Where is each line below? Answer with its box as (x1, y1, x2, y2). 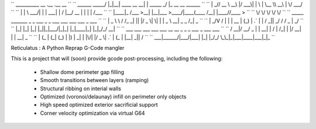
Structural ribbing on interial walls (40, 85, 121, 92)
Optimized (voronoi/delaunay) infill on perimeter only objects (40, 93, 187, 100)
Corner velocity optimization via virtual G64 (40, 109, 146, 117)
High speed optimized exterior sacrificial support (40, 101, 158, 108)
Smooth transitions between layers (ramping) (40, 77, 149, 84)
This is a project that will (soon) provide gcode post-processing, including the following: (11, 55, 223, 62)
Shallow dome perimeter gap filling (40, 68, 125, 76)
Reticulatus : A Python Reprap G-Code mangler (11, 44, 125, 51)
